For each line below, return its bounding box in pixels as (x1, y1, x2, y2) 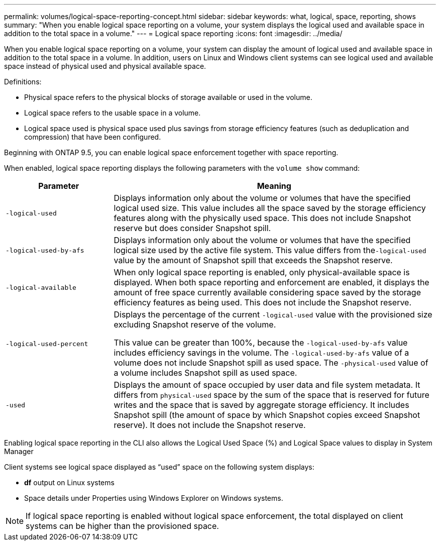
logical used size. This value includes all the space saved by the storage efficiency (114, 203, 426, 213)
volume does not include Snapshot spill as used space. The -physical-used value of (114, 358, 428, 368)
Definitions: (4, 77, 42, 86)
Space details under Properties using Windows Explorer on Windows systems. (24, 494, 283, 502)
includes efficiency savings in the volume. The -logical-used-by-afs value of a (114, 348, 409, 358)
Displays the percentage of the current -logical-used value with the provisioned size (114, 309, 432, 319)
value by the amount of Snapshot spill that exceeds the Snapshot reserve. (114, 255, 393, 265)
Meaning (257, 181, 291, 191)
